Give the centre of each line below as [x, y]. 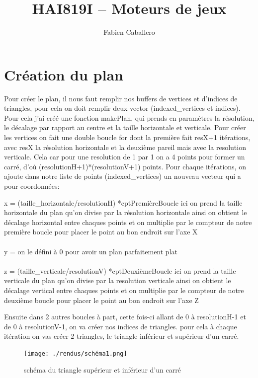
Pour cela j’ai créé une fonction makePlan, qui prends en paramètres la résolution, [129, 117]
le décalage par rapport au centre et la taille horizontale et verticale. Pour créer [125, 127]
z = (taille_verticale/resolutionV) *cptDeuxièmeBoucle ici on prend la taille [120, 270]
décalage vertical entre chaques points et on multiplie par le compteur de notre [124, 290]
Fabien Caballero [129, 32]
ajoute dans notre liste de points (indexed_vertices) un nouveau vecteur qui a [123, 176]
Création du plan [64, 74]
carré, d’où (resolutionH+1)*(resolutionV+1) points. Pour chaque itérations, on [125, 166]
